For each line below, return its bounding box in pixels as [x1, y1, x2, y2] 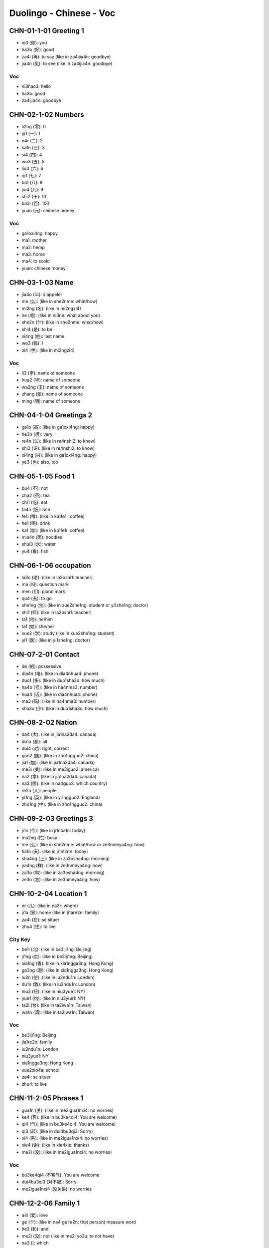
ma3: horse [21, 251, 45, 257]
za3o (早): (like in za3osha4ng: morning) [21, 869, 105, 876]
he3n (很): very [21, 431, 53, 437]
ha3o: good [21, 90, 46, 96]
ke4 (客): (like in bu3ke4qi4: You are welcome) [21, 1114, 117, 1120]
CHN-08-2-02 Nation [9, 718, 77, 727]
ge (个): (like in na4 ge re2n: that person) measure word [21, 1219, 136, 1225]
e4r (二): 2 [21, 137, 43, 143]
